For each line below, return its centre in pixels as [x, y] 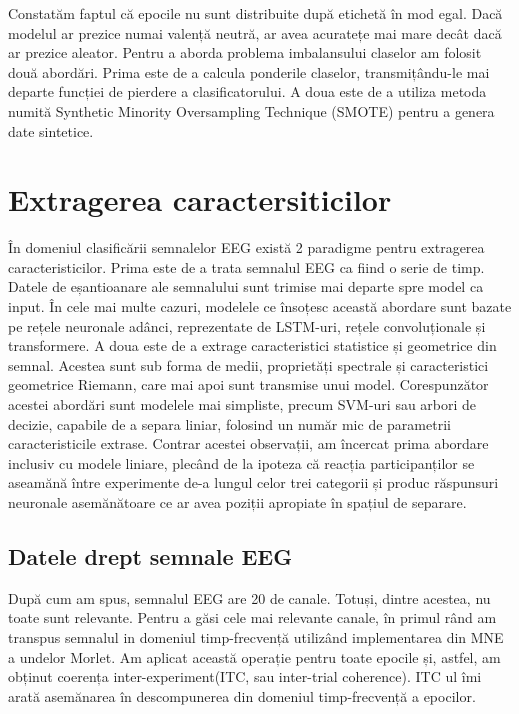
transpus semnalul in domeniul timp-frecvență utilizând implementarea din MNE [256, 636]
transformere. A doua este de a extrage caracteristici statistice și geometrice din [252, 345]
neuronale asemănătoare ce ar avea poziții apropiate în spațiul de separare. [237, 502]
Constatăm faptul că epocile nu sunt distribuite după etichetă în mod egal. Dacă [255, 13]
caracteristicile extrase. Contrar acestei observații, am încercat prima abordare [248, 443]
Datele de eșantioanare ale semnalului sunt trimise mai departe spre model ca [246, 286]
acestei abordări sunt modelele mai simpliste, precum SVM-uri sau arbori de [242, 404]
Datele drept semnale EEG [150, 555]
